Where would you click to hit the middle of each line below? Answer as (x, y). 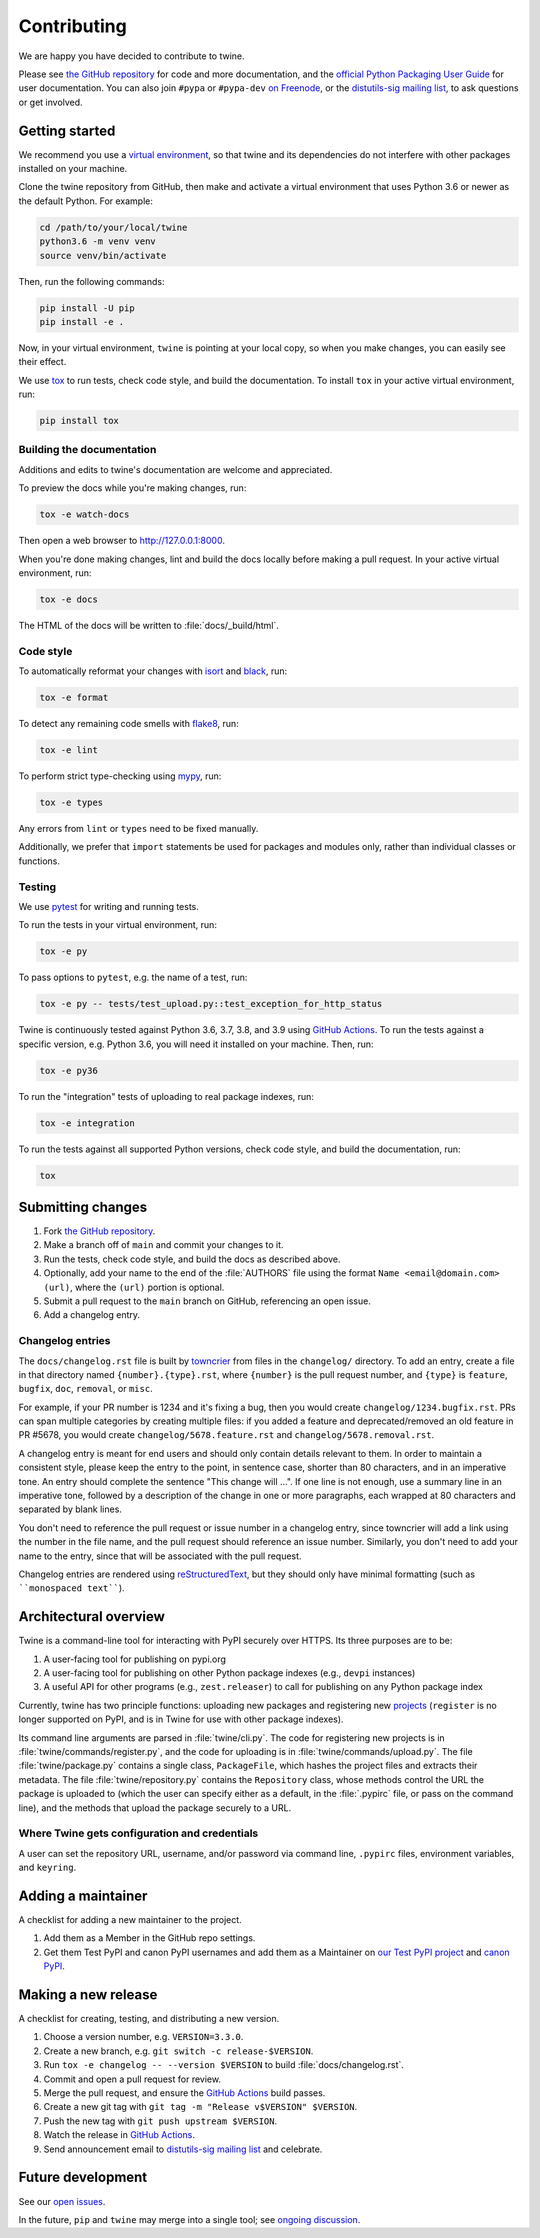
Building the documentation (87, 450)
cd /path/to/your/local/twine (113, 227)
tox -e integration (87, 1123)
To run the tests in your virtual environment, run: (117, 925)
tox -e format (74, 698)
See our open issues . (62, 2201)
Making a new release (88, 1994)
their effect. (42, 362)
